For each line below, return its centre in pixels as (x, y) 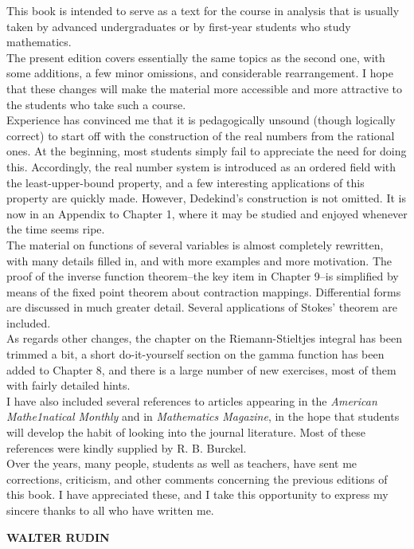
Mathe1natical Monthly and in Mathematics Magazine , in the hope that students (203, 416)
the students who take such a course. (96, 104)
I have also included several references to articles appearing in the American (192, 400)
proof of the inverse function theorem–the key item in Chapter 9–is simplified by (203, 276)
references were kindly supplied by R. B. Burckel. (127, 447)
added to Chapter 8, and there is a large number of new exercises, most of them (201, 369)
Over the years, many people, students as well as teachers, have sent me (182, 463)
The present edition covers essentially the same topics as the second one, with (196, 57)
